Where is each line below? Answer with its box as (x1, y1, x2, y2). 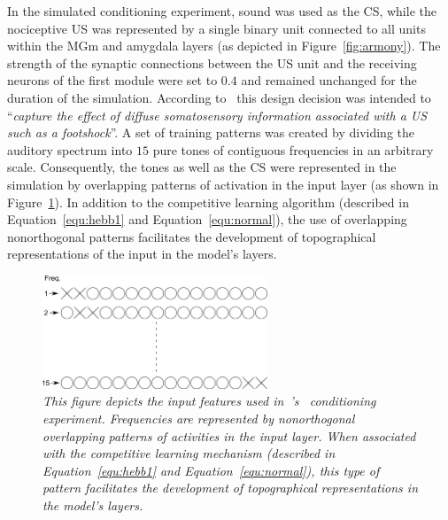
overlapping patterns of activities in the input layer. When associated (42, 426, 416, 445)
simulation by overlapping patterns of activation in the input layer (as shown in (7, 175, 439, 193)
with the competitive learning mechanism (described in (42, 444, 336, 462)
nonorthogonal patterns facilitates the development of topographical (7, 227, 376, 245)
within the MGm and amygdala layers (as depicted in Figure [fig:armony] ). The (7, 36, 441, 55)
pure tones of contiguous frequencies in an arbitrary (152, 140, 434, 159)
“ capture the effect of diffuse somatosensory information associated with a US (7, 105, 428, 124)
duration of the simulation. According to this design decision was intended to (7, 88, 431, 106)
